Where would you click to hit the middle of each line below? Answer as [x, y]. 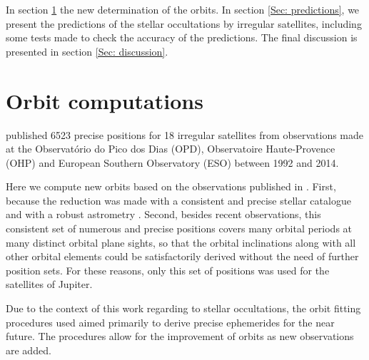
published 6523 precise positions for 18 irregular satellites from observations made [185, 134]
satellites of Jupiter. [49, 284]
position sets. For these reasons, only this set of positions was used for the [168, 270]
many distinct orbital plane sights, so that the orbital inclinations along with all [181, 242]
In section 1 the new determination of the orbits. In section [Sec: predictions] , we [183, 9]
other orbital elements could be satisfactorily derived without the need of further [182, 256]
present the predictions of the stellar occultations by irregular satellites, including [184, 23]
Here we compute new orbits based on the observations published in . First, [171, 186]
